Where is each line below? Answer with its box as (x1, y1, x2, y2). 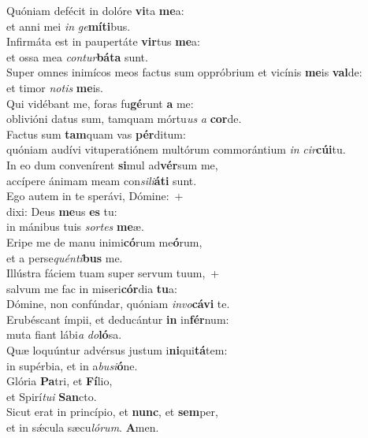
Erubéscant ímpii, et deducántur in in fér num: (6, 310, 229, 327)
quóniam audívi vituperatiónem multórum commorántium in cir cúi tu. (6, 141, 346, 158)
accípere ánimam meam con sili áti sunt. (6, 172, 197, 188)
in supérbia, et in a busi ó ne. (6, 357, 138, 373)
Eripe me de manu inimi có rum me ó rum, (6, 233, 203, 250)
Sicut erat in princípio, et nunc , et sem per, (6, 403, 218, 420)
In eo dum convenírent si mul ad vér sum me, (6, 156, 218, 173)
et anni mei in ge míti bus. (6, 17, 131, 34)
